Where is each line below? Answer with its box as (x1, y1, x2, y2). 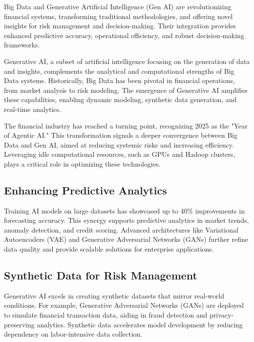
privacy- (210, 310, 234, 320)
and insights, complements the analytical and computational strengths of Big (4, 65, 234, 76)
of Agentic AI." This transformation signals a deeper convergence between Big (4, 130, 237, 140)
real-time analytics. (4, 104, 62, 114)
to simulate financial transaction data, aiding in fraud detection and (4, 310, 208, 320)
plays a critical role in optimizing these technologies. (4, 158, 161, 169)
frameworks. (4, 40, 40, 50)
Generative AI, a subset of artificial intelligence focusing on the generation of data (4, 56, 250, 66)
